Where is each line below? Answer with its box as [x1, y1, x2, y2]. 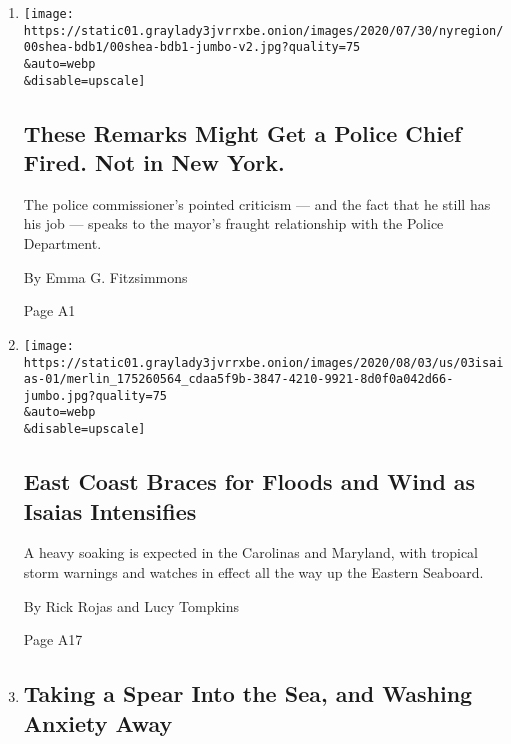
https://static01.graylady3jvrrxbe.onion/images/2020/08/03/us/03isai [23, 355, 504, 370]
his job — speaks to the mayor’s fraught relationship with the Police [23, 213, 444, 234]
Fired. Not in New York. [23, 147, 285, 178]
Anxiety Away [23, 707, 173, 738]
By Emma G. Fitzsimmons [23, 266, 188, 287]
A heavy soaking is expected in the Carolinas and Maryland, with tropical [23, 542, 479, 563]
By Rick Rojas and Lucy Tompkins [23, 595, 240, 616]
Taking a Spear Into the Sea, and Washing [23, 678, 473, 709]
